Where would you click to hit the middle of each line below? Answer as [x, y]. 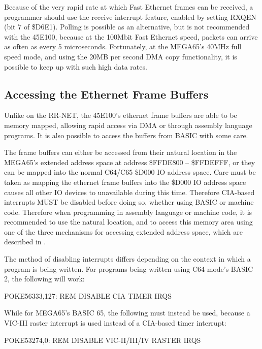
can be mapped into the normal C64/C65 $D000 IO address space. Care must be [130, 172]
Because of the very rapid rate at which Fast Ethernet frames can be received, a [129, 7]
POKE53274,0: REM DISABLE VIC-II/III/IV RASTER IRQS [103, 340]
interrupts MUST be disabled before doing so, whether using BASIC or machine [129, 202]
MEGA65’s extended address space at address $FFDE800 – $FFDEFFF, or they [130, 162]
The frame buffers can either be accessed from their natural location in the [121, 152]
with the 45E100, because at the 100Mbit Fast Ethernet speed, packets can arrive [131, 36]
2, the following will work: [44, 279]
